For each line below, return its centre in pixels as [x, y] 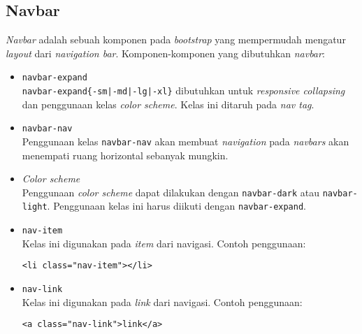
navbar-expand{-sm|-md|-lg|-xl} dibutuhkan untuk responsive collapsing [183, 90]
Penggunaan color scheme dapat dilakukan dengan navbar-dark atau [171, 192]
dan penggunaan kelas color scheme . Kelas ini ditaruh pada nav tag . [168, 104]
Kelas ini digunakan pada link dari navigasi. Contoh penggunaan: [162, 302]
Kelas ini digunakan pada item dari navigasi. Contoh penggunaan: [164, 243]
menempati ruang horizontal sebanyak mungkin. [125, 155]
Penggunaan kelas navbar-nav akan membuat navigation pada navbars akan [186, 141]
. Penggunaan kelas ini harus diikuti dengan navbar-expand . [177, 206]
